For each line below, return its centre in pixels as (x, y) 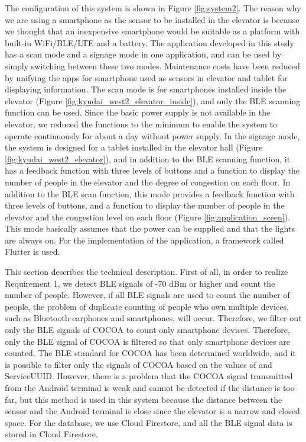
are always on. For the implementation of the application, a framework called (144, 240)
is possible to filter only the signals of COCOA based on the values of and (139, 364)
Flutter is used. (32, 252)
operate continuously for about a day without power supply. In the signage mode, (152, 135)
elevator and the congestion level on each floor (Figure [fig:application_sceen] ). (148, 217)
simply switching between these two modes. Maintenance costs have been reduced (152, 65)
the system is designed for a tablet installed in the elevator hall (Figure (134, 147)
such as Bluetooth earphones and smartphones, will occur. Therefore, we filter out (153, 318)
